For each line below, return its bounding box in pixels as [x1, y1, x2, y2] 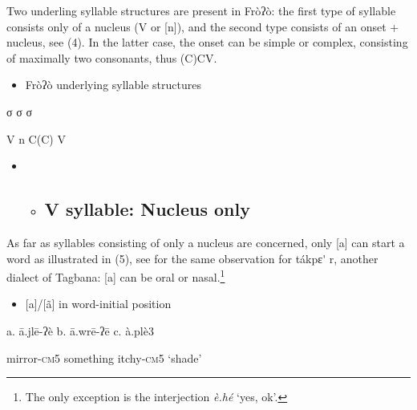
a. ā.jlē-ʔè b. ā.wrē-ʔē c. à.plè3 [6, 322, 154, 339]
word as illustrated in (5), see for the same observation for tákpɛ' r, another [6, 250, 379, 266]
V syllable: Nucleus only [44, 197, 250, 221]
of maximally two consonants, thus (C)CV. [6, 49, 217, 66]
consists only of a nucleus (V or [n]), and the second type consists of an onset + [6, 18, 399, 35]
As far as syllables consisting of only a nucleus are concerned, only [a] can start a [6, 233, 405, 250]
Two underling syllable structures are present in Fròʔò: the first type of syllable [6, 2, 396, 18]
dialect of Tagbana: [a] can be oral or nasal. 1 [6, 266, 225, 285]
